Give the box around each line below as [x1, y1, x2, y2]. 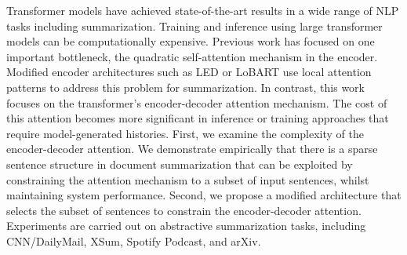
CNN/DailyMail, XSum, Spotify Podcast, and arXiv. [6, 232, 261, 249]
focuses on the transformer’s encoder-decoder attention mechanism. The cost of [6, 94, 387, 111]
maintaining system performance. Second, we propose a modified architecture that [6, 187, 402, 203]
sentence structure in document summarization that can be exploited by [6, 155, 353, 172]
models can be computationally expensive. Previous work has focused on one [6, 33, 375, 49]
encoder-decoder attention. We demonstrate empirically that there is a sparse [6, 140, 378, 157]
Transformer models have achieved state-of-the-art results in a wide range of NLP [6, 2, 399, 18]
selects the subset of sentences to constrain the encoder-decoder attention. [6, 202, 362, 218]
